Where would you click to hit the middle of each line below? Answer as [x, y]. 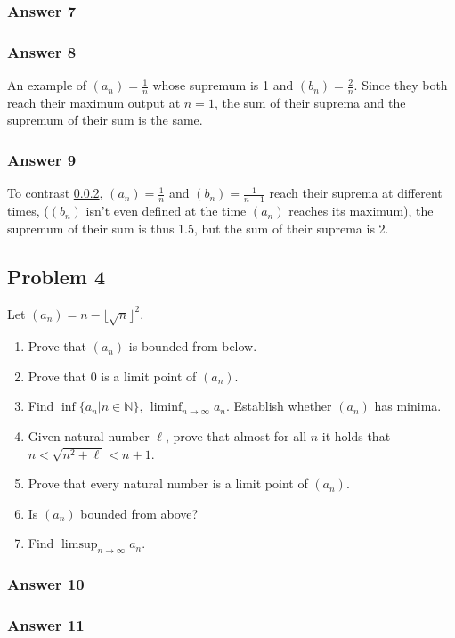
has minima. [408, 406]
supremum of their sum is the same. [105, 120]
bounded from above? [139, 513]
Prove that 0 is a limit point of [112, 376]
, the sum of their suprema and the [310, 102]
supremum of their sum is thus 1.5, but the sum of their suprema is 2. [198, 228]
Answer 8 [42, 51]
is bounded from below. [193, 346]
